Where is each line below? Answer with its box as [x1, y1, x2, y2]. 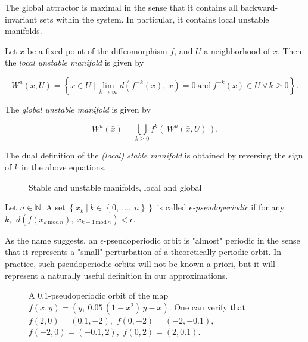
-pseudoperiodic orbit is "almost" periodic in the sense [103, 234, 300, 246]
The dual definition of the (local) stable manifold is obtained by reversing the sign [5, 149, 303, 161]
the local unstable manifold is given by [5, 56, 144, 69]
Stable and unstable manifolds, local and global [29, 181, 202, 193]
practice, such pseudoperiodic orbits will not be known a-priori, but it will [5, 257, 275, 269]
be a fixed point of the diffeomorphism [27, 44, 167, 57]
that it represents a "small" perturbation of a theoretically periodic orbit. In [5, 245, 282, 258]
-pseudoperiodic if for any [192, 201, 285, 213]
